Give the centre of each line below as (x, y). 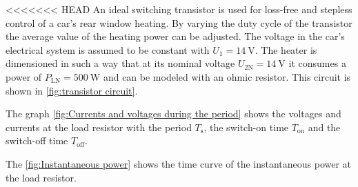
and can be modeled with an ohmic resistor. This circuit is (227, 76)
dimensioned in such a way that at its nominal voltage (120, 63)
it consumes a (317, 63)
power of (24, 76)
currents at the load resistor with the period (99, 127)
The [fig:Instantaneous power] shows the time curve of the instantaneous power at (179, 163)
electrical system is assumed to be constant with (108, 49)
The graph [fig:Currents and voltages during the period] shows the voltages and (173, 114)
